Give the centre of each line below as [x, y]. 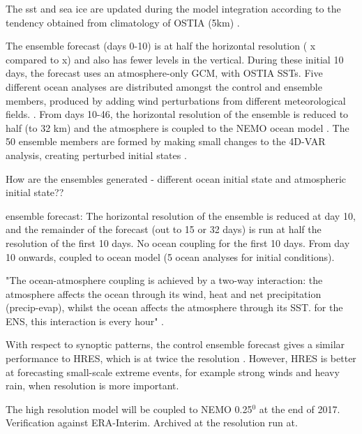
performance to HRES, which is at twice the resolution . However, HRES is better [181, 358]
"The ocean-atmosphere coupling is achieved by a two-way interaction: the [164, 280]
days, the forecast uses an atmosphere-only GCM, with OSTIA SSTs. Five [164, 73]
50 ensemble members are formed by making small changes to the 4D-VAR [166, 141]
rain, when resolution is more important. [92, 386]
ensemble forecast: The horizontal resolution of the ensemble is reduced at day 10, [181, 215]
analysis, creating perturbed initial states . [96, 155]
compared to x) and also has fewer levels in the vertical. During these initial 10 [175, 59]
